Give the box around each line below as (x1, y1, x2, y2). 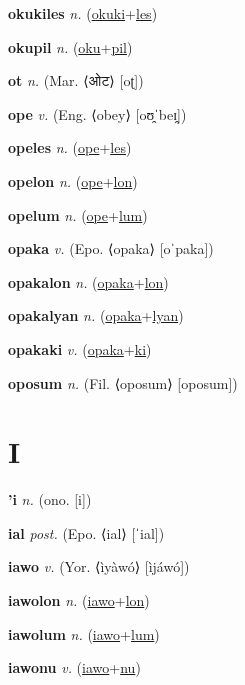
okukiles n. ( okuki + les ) (8, 3, 158, 23)
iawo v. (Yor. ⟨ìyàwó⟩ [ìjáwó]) (8, 556, 190, 577)
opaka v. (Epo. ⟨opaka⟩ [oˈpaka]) (8, 238, 214, 259)
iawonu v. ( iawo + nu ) (8, 657, 141, 678)
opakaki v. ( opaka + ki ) (8, 338, 152, 359)
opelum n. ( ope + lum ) (8, 204, 148, 225)
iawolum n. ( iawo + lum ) (8, 623, 160, 644)
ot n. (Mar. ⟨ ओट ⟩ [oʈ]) (8, 70, 144, 91)
